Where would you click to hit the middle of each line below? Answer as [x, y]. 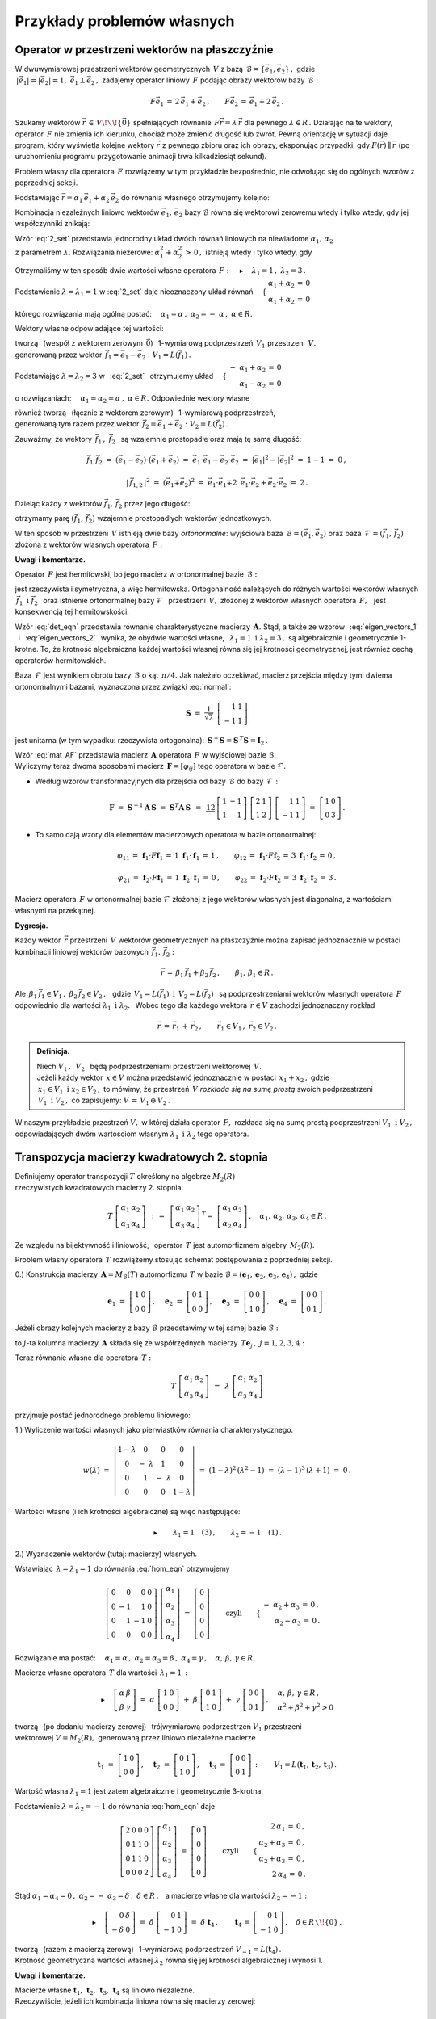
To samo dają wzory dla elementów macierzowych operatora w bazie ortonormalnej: [176, 834]
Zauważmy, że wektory [54, 439]
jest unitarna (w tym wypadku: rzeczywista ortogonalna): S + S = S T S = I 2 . [141, 741]
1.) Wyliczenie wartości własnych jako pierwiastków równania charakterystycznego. [154, 1429]
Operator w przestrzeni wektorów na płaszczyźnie [144, 50]
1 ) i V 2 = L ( [184, 995]
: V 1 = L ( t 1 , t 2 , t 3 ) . [296, 1765]
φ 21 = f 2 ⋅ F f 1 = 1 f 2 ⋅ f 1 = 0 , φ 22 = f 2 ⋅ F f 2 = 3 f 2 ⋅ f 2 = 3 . [227, 879]
